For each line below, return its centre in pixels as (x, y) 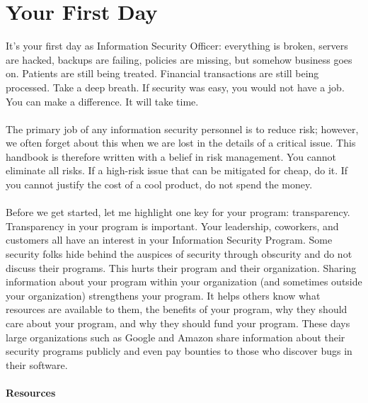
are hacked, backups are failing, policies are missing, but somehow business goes (179, 59)
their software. (37, 364)
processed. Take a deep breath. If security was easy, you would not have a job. (175, 87)
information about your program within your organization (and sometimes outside (184, 282)
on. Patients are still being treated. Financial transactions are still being (162, 73)
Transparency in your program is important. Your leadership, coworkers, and (172, 226)
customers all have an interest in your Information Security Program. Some (169, 240)
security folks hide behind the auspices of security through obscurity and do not (179, 254)
